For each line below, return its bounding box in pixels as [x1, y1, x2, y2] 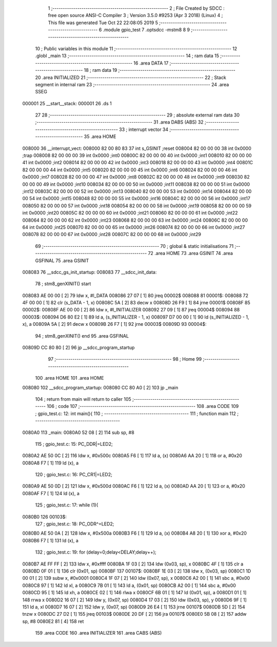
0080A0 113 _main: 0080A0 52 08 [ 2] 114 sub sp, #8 [22, 429, 134, 436]
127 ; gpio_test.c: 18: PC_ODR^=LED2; [35, 521, 114, 527]
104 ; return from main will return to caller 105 [35, 396, 132, 402]
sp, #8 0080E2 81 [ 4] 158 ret [22, 618, 84, 624]
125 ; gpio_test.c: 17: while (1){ [35, 502, 98, 508]
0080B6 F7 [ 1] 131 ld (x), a [22, 537, 79, 543]
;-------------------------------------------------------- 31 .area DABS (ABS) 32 [35, 119, 204, 125]
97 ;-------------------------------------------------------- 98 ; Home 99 [48, 356, 202, 362]
